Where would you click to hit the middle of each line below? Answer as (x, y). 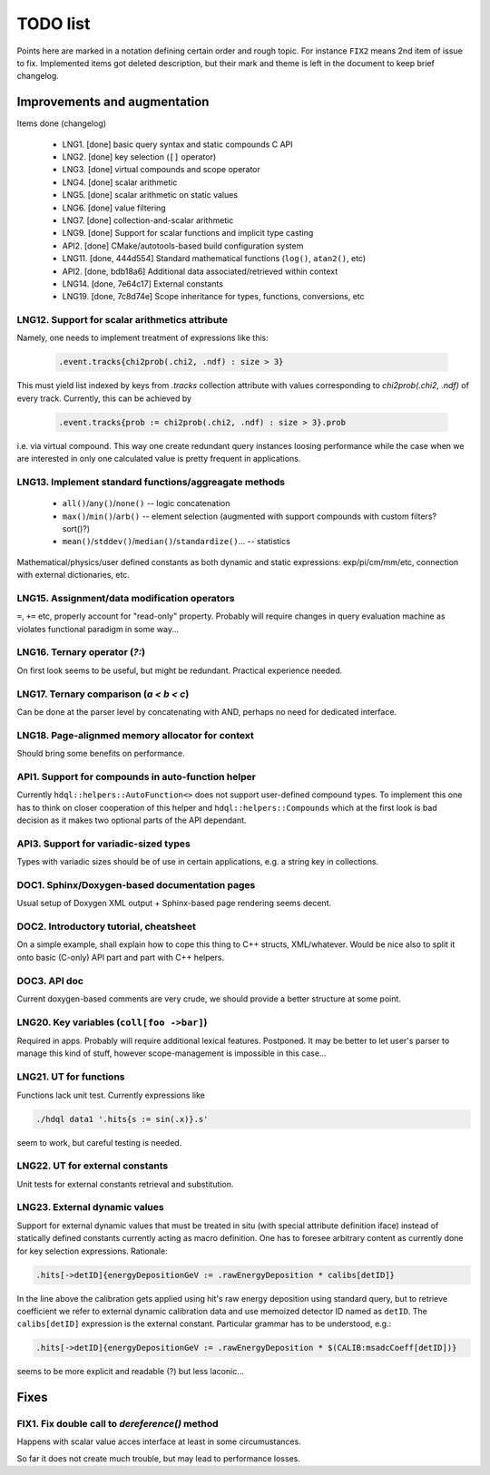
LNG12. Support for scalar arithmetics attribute (122, 320)
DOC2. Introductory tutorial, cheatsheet (107, 927)
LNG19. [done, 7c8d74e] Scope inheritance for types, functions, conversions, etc (213, 297)
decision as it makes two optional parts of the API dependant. (132, 820)
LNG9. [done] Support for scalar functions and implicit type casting (188, 233)
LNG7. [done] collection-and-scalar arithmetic (148, 220)
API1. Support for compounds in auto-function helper (136, 777)
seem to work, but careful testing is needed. (99, 1142)
